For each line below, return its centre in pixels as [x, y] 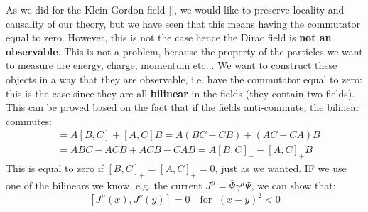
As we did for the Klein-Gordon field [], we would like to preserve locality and [175, 9]
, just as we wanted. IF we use [281, 168]
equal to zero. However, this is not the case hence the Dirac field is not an [169, 37]
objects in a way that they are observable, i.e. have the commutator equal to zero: [184, 79]
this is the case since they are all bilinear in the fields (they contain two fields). [180, 93]
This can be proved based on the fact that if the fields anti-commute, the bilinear [183, 107]
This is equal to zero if [55, 168]
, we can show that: [293, 185]
